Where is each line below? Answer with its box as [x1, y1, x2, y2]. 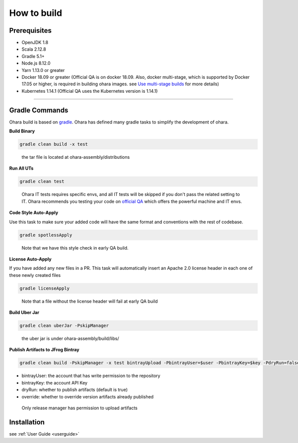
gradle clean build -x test [19, 141, 88, 147]
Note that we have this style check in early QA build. [21, 245, 129, 251]
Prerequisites [9, 26, 52, 35]
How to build [9, 7, 62, 18]
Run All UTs [9, 165, 34, 171]
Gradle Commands [9, 106, 69, 114]
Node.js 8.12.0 [21, 60, 51, 66]
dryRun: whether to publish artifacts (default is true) [21, 387, 128, 393]
